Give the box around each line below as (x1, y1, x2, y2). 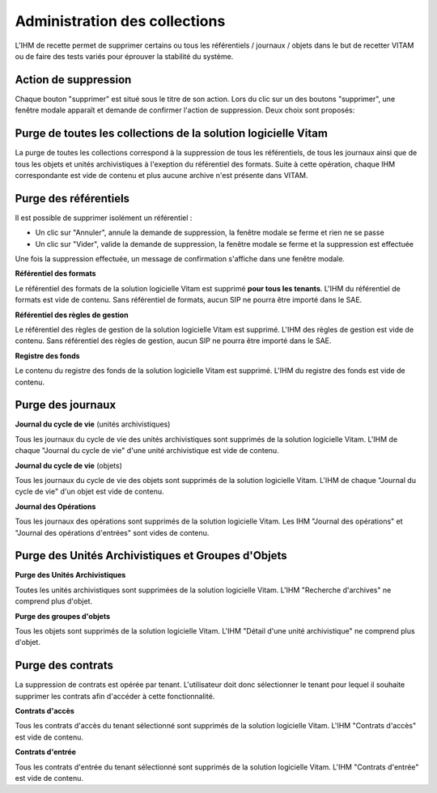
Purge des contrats (15, 659, 113, 672)
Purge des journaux (15, 398, 117, 412)
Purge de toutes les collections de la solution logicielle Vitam (15, 126, 328, 141)
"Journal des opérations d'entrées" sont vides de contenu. (15, 528, 210, 537)
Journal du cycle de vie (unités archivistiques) (15, 419, 171, 429)
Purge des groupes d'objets (15, 611, 111, 621)
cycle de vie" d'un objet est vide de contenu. (15, 486, 164, 497)
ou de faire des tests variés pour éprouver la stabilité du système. (15, 51, 234, 61)
